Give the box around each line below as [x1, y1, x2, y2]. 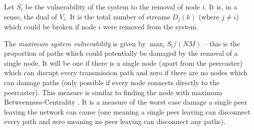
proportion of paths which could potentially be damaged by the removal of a [4, 48, 238, 58]
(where [198, 11, 220, 21]
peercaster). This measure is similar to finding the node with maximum [4, 87, 222, 97]
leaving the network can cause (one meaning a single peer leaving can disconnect [4, 106, 251, 117]
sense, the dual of [4, 11, 57, 21]
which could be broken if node [4, 21, 96, 32]
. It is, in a [205, 1, 238, 11]
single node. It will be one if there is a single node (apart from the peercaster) [4, 57, 243, 68]
